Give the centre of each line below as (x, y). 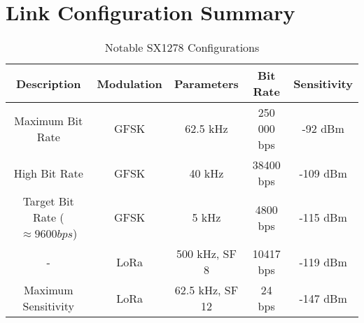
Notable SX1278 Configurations (182, 48)
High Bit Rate (48, 173)
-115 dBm (323, 217)
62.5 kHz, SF (206, 290)
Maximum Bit (49, 120)
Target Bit (48, 201)
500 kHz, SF (206, 254)
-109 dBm (323, 173)
